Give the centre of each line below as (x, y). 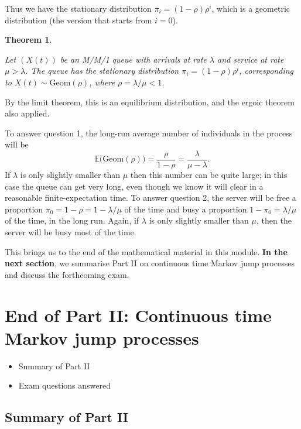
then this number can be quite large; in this (209, 174)
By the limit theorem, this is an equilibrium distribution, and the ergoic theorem (150, 102)
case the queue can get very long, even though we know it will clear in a (134, 186)
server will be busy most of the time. (71, 231)
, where (102, 82)
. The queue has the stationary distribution (102, 71)
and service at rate (250, 59)
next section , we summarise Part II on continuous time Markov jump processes (150, 263)
